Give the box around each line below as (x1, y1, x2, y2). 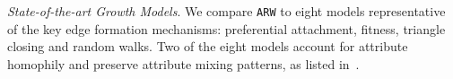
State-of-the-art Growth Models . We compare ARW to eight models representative (7, 2, 446, 20)
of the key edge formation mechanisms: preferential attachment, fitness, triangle (7, 19, 446, 38)
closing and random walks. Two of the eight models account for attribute (7, 37, 408, 56)
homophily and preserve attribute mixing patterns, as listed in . (7, 54, 360, 73)
